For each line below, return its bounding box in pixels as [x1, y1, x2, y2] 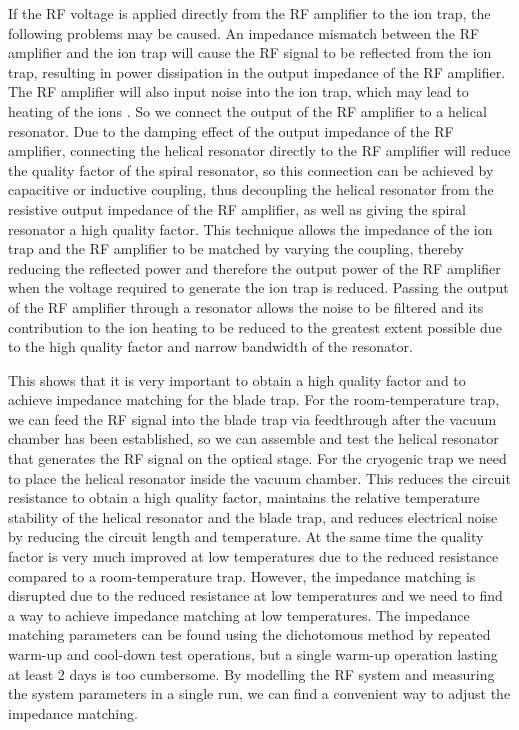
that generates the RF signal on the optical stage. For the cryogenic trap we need [8, 448, 507, 469]
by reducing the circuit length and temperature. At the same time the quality [8, 526, 484, 547]
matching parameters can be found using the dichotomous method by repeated [8, 624, 491, 645]
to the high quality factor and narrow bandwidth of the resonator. [8, 336, 413, 357]
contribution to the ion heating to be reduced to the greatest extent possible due [8, 316, 502, 337]
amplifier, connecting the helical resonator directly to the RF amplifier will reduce [8, 140, 511, 161]
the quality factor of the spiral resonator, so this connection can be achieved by [8, 159, 494, 180]
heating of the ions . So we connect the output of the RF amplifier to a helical [8, 100, 487, 121]
